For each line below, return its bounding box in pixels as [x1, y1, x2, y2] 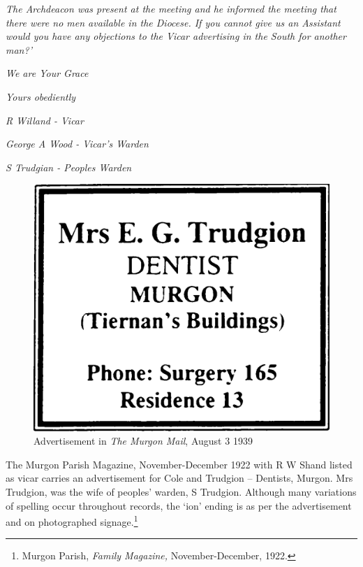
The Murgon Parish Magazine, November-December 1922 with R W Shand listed [6, 457, 353, 471]
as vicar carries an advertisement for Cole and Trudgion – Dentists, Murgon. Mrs [6, 471, 353, 485]
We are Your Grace [6, 66, 89, 80]
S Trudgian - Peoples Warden [6, 159, 132, 174]
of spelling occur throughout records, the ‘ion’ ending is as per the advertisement [6, 498, 352, 512]
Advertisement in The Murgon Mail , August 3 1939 [34, 433, 253, 448]
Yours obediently [6, 89, 76, 103]
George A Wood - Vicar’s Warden [6, 136, 149, 151]
